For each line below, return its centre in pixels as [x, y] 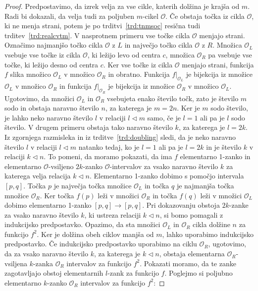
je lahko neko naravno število [49, 117]
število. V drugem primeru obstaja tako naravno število [89, 127]
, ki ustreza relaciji [113, 214]
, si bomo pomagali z [191, 214]
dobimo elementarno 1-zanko [48, 205]
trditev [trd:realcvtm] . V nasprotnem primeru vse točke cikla [97, 35]
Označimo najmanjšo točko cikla [54, 45]
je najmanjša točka [205, 185]
